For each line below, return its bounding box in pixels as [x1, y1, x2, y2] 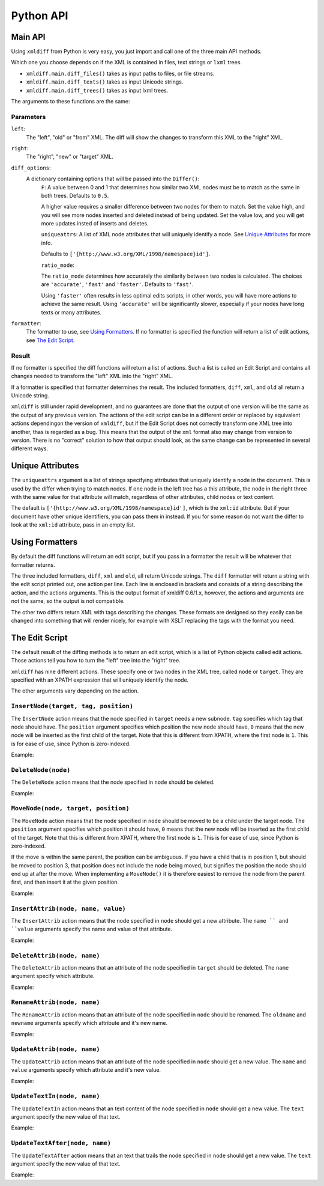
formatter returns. [11, 561, 55, 568]
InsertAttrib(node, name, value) [11, 905, 126, 912]
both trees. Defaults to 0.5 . [41, 192, 109, 199]
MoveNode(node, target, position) [11, 804, 130, 813]
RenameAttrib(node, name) [11, 998, 100, 1006]
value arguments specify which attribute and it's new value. [11, 1066, 161, 1074]
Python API [11, 9, 68, 22]
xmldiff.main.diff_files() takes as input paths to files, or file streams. [26, 70, 215, 77]
